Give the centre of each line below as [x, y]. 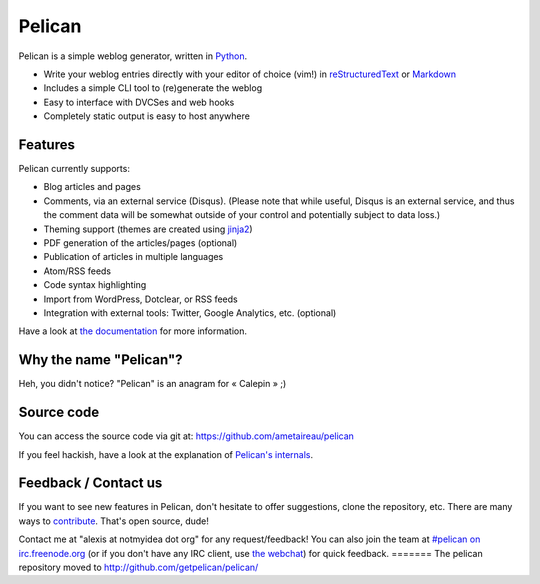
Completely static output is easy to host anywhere [146, 116]
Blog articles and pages [92, 187]
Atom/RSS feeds [77, 271]
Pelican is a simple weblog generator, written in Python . [133, 56]
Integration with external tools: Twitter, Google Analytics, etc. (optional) [190, 312]
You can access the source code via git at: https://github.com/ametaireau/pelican [186, 436]
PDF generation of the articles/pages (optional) [140, 242]
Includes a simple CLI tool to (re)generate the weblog [153, 88]
